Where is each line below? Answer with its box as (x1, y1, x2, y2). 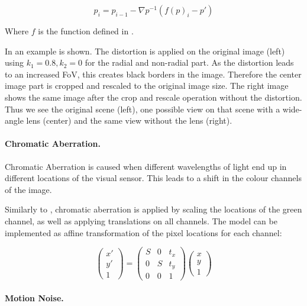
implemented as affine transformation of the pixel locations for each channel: (5, 226, 282, 239)
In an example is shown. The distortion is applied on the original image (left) (5, 44, 285, 57)
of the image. (5, 183, 52, 195)
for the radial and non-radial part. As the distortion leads (85, 56, 294, 69)
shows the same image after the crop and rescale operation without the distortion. (5, 91, 302, 103)
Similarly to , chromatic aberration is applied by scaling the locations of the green (5, 203, 302, 215)
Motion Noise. (5, 291, 64, 304)
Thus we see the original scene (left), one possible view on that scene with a (5, 102, 280, 115)
